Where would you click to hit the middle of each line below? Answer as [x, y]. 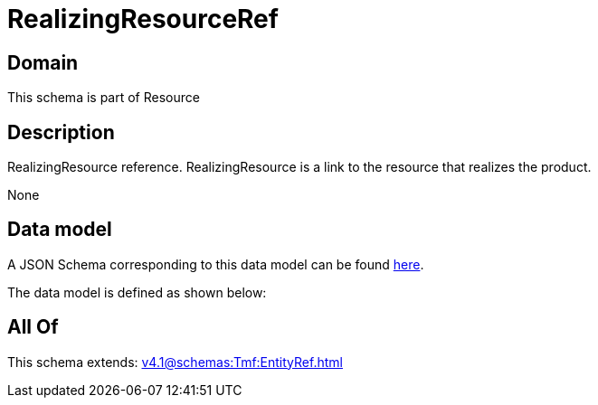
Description [61, 132]
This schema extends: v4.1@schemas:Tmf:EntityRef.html [175, 362]
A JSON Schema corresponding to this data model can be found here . [216, 264]
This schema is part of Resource [104, 98]
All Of [33, 327]
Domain [43, 62]
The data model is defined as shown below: [137, 292]
